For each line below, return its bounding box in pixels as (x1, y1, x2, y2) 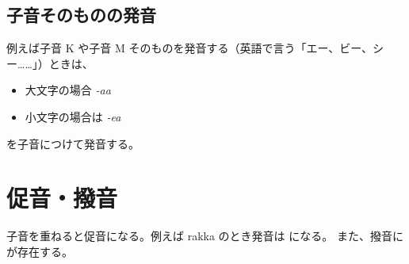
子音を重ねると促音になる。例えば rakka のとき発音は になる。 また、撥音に (6, 228, 403, 244)
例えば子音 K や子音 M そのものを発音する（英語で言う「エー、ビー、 (6, 40, 373, 56)
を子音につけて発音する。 (6, 135, 140, 151)
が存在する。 (6, 243, 73, 259)
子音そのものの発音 (6, 2, 156, 27)
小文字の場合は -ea (25, 108, 121, 124)
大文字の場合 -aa (25, 82, 111, 98)
